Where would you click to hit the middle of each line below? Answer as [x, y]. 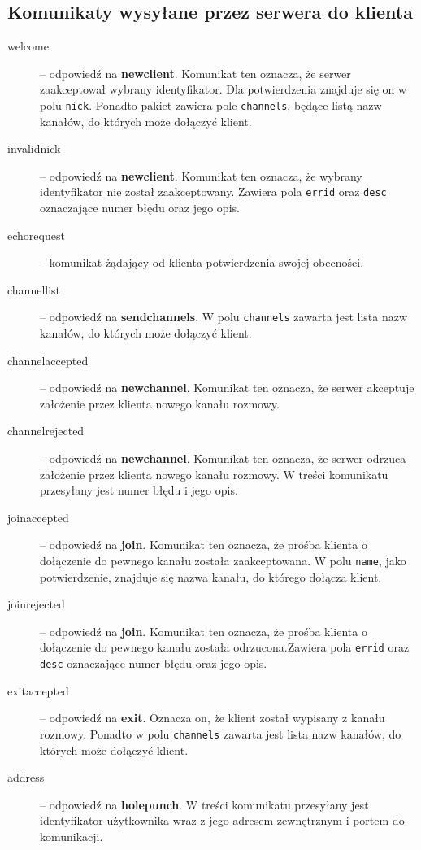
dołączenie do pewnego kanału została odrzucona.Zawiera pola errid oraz [225, 647]
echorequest [36, 235]
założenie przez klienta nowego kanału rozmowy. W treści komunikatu [214, 474]
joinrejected [36, 604]
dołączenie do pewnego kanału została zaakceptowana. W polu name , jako [223, 561]
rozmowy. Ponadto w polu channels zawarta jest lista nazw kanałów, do [221, 733]
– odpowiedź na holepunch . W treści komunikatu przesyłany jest [204, 804]
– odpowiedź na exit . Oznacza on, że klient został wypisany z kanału [213, 718]
